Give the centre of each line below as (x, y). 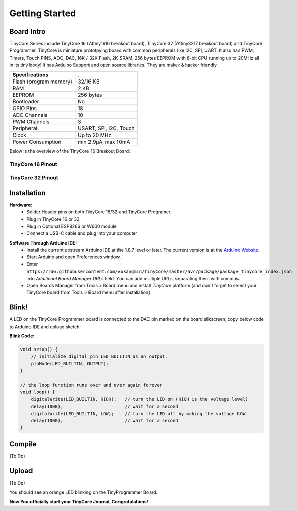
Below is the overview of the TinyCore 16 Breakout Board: (70, 151)
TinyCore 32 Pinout (34, 177)
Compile (23, 444)
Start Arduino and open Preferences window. (74, 257)
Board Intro (27, 31)
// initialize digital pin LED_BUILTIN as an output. (99, 356)
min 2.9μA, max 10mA (104, 142)
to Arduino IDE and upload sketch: (45, 327)
